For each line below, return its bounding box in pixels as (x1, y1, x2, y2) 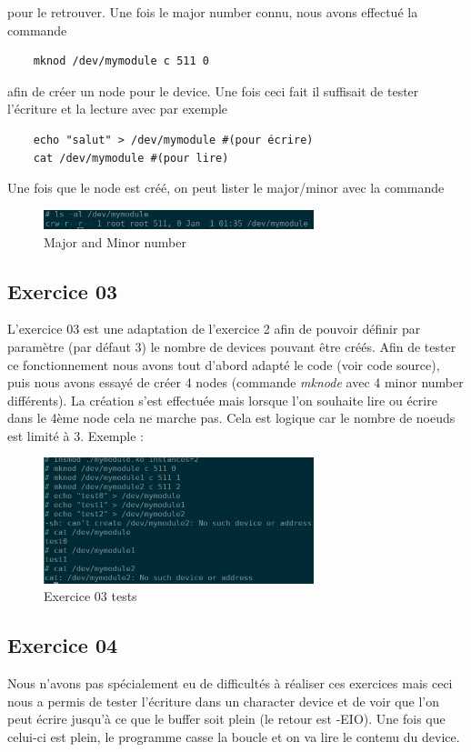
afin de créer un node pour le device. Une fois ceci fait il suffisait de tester (7, 81, 419, 100)
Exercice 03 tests (44, 587, 137, 606)
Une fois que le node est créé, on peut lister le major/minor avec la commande (7, 178, 445, 197)
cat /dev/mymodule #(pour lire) (33, 151, 229, 165)
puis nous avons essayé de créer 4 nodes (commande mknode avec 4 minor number (7, 373, 464, 392)
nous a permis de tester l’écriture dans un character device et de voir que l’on (7, 691, 439, 710)
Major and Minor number (44, 232, 186, 251)
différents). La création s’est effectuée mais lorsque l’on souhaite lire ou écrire (7, 390, 437, 409)
